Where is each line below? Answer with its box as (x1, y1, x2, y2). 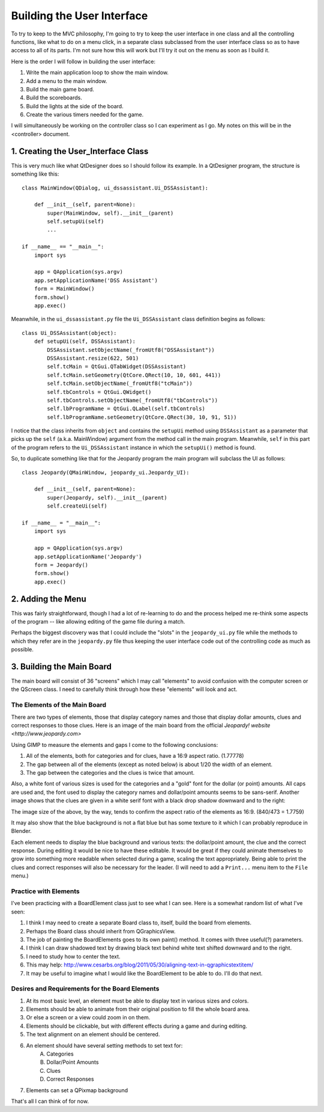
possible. (11, 646, 34, 653)
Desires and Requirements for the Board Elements (11, 985, 160, 993)
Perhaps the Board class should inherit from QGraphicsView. (26, 927, 176, 935)
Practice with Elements (11, 887, 80, 895)
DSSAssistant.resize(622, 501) (47, 355, 139, 361)
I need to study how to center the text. (26, 953, 121, 960)
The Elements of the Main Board (11, 701, 107, 709)
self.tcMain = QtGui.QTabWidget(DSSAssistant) (47, 363, 187, 370)
